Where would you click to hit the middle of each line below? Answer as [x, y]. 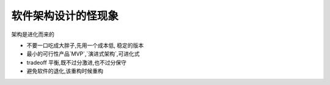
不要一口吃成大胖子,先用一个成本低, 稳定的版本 [85, 45]
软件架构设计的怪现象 [65, 16]
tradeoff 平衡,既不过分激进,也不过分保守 [76, 62]
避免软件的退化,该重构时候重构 [65, 71]
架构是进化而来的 [33, 34]
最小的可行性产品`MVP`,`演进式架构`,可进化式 [83, 54]
